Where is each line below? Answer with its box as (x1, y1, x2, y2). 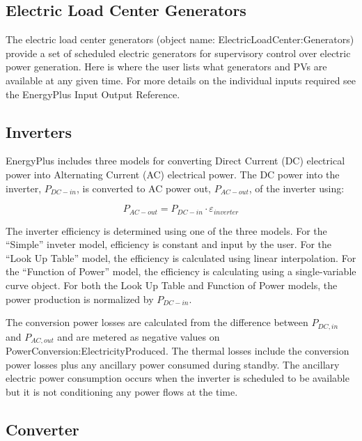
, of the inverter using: (249, 180, 345, 195)
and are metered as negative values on (57, 329, 220, 343)
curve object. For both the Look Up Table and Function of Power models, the (6, 277, 338, 292)
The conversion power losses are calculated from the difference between (6, 315, 308, 330)
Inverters (6, 121, 72, 142)
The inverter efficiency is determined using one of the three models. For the (6, 223, 327, 238)
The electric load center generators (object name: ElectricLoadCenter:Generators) (6, 32, 354, 47)
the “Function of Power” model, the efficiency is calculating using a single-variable (6, 264, 356, 279)
